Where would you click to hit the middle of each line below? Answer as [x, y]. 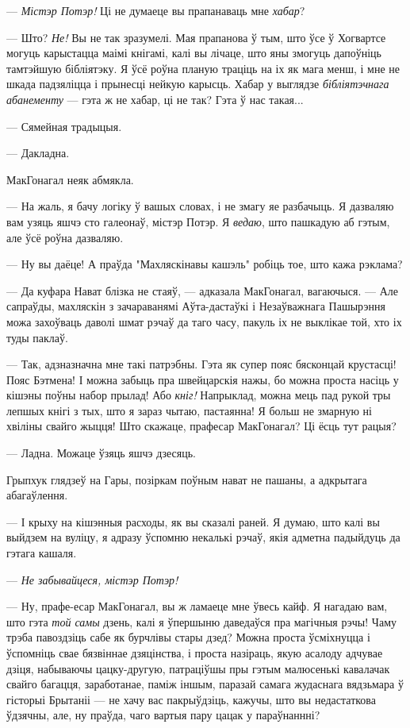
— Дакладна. [38, 153]
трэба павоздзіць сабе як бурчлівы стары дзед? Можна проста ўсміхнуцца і [188, 637]
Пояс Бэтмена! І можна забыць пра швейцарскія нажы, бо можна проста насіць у [203, 379]
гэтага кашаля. [42, 553]
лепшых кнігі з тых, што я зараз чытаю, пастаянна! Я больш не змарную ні [189, 410]
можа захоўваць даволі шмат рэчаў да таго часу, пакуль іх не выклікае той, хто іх [204, 321]
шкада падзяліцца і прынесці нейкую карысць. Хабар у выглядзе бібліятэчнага [198, 84]
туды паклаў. [37, 337]
